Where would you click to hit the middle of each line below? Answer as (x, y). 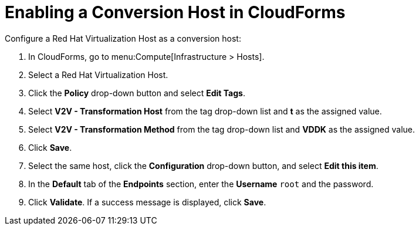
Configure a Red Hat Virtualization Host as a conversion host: (123, 38)
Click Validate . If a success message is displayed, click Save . (147, 202)
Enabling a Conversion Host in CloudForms (175, 12)
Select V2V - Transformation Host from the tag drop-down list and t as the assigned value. (205, 111)
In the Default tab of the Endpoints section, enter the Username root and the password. (201, 184)
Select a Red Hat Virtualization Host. (98, 75)
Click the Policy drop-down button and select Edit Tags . (137, 93)
